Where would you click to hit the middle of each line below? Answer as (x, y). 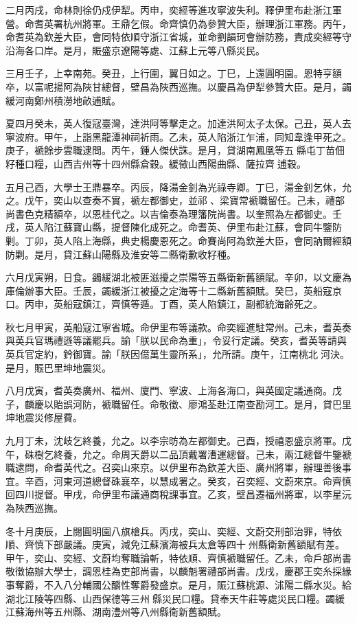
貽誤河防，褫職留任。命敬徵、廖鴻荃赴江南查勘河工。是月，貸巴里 (202, 404)
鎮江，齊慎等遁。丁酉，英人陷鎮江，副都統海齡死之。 (202, 304)
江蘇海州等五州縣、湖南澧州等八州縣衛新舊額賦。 (116, 612)
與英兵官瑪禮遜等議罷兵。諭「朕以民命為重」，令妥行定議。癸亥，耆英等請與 (176, 340)
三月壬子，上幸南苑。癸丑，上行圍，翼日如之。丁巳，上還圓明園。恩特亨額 (174, 73)
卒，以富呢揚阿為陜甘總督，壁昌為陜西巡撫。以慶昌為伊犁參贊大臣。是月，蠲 (178, 86)
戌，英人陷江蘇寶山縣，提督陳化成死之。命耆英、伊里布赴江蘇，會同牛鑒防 (174, 227)
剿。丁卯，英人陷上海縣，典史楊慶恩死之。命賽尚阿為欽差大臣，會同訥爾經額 (178, 240)
